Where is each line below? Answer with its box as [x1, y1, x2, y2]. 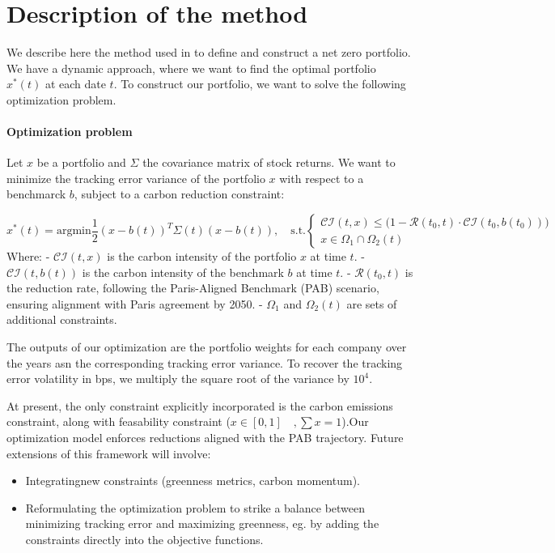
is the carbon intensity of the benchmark [82, 263, 284, 280]
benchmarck [6, 185, 66, 202]
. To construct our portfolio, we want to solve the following [113, 75, 406, 92]
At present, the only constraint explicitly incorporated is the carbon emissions [6, 397, 393, 414]
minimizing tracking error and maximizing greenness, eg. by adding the [25, 515, 379, 532]
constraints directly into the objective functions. [25, 530, 264, 547]
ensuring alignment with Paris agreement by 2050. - [6, 295, 263, 312]
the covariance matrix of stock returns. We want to [142, 154, 396, 171]
